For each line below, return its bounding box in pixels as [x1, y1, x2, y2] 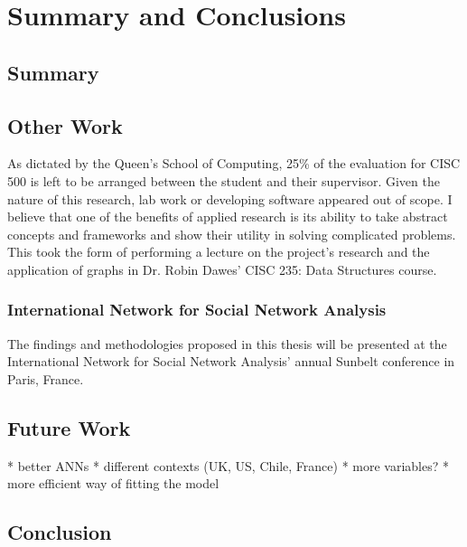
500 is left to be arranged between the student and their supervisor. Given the [7, 171, 440, 190]
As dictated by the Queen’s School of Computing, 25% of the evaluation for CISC [7, 154, 461, 173]
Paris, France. [7, 369, 84, 388]
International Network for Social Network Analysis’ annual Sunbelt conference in [7, 352, 455, 371]
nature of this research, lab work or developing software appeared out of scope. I [7, 189, 453, 208]
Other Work [7, 111, 123, 139]
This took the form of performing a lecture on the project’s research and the [7, 242, 430, 261]
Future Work [7, 413, 131, 441]
